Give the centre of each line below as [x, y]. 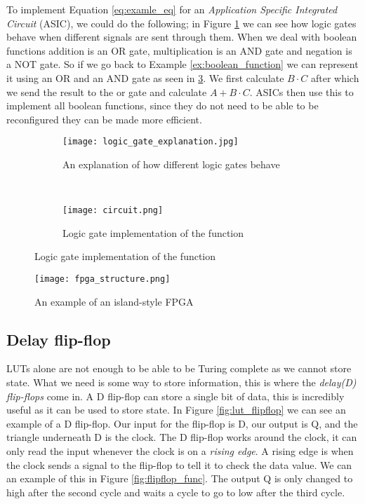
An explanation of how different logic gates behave [171, 164]
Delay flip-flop [59, 339]
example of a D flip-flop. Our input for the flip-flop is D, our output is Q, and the [182, 423]
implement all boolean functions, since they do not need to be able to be [162, 105]
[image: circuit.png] [113, 211]
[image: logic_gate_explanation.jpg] [151, 142]
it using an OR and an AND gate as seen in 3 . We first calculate [145, 77]
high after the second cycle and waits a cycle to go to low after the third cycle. [176, 492]
